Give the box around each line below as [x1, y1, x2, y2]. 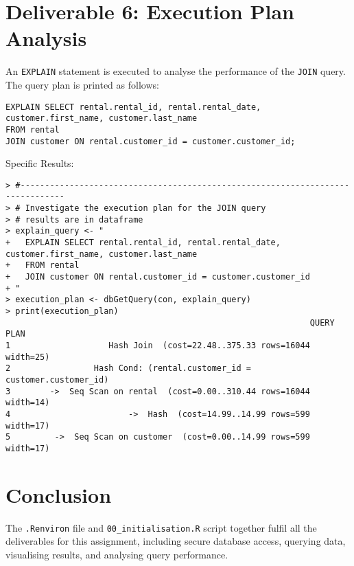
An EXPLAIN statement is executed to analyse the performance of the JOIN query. [5, 64, 346, 78]
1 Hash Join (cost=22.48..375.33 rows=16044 [5, 340, 310, 350]
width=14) [5, 398, 50, 408]
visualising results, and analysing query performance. [5, 547, 228, 561]
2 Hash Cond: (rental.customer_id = [5, 363, 251, 374]
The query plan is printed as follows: [5, 77, 159, 91]
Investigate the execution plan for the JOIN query [25, 203, 266, 214]
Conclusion [5, 480, 112, 508]
